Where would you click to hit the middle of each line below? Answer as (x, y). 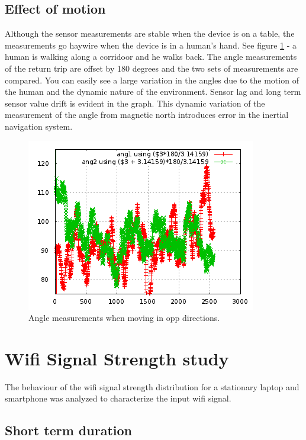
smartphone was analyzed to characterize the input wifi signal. (118, 398)
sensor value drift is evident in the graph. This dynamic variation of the (135, 103)
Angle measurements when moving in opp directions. (124, 318)
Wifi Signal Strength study (117, 358)
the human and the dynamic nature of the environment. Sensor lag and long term (153, 91)
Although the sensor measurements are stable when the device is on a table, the (150, 33)
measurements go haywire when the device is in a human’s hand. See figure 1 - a (151, 45)
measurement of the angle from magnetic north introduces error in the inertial (147, 115)
